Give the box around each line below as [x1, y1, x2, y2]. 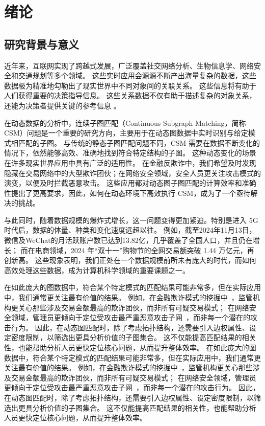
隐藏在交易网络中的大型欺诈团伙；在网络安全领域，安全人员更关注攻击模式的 [4, 167, 261, 178]
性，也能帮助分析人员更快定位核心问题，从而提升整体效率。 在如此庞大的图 [4, 342, 256, 353]
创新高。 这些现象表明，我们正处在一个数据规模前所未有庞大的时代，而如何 [4, 255, 256, 265]
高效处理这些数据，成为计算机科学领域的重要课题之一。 [4, 264, 190, 275]
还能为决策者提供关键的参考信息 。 [4, 100, 121, 110]
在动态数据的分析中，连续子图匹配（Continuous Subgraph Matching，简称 [4, 117, 246, 128]
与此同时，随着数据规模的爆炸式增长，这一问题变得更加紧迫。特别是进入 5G [4, 214, 258, 225]
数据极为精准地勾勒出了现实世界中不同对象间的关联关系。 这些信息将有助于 [4, 80, 256, 91]
